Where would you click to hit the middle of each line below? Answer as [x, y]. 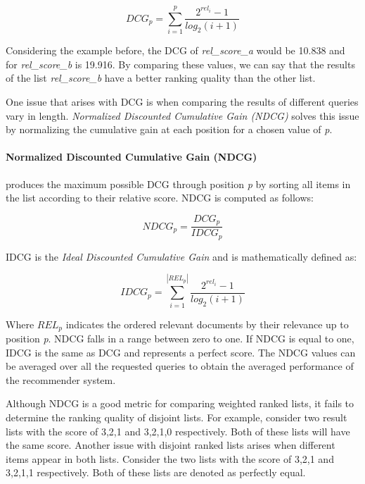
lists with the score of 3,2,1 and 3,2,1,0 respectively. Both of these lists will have [178, 431]
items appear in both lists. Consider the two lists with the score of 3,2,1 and [170, 458]
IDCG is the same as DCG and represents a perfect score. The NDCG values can [181, 352]
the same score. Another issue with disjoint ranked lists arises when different [171, 445]
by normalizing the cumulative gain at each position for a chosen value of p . [169, 129]
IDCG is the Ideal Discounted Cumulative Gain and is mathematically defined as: [181, 256]
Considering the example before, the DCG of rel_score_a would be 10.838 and [175, 50]
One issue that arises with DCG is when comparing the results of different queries [182, 102]
